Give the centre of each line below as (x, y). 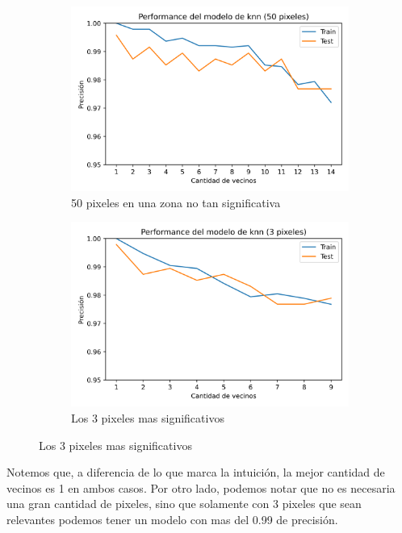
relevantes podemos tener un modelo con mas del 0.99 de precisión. (172, 519)
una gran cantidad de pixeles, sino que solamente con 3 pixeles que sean (184, 504)
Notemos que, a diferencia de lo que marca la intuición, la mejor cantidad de (196, 472)
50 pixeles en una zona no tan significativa (176, 202)
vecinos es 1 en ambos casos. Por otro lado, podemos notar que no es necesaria (201, 487)
